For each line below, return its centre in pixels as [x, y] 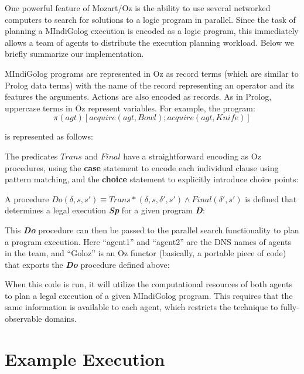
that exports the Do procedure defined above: [87, 264]
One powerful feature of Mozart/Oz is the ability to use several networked [138, 8]
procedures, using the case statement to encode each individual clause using [142, 167]
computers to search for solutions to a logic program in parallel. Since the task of [150, 19]
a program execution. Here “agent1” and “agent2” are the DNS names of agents [148, 241]
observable [23, 319]
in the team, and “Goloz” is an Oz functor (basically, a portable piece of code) [146, 253]
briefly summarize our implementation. [74, 54]
